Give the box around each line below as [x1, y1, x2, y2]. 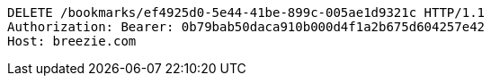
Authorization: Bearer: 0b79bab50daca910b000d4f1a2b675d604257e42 [7, 20, 486, 34]
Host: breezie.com [7, 34, 137, 48]
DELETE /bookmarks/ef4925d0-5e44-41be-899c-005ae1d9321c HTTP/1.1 [7, 5, 486, 20]
